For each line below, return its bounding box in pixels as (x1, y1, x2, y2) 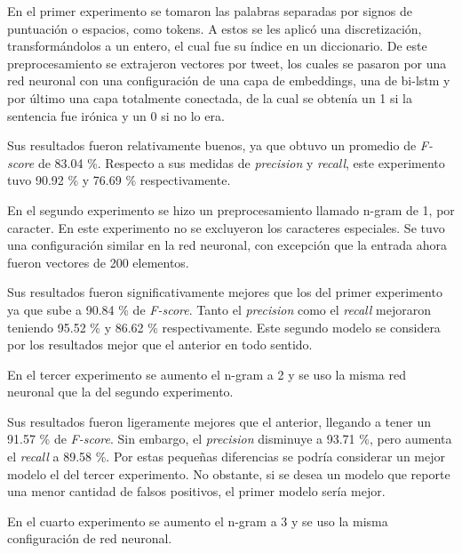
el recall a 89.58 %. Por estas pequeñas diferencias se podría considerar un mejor (7, 447, 445, 466)
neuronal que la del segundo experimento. (7, 382, 234, 401)
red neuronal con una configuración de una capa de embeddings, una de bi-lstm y (7, 71, 450, 90)
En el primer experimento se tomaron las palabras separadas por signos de (7, 2, 412, 20)
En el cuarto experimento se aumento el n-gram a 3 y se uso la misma (7, 511, 388, 530)
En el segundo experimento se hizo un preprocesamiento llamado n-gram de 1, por (7, 200, 455, 219)
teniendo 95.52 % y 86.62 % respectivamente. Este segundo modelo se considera (7, 317, 441, 336)
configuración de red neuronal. (7, 529, 172, 548)
